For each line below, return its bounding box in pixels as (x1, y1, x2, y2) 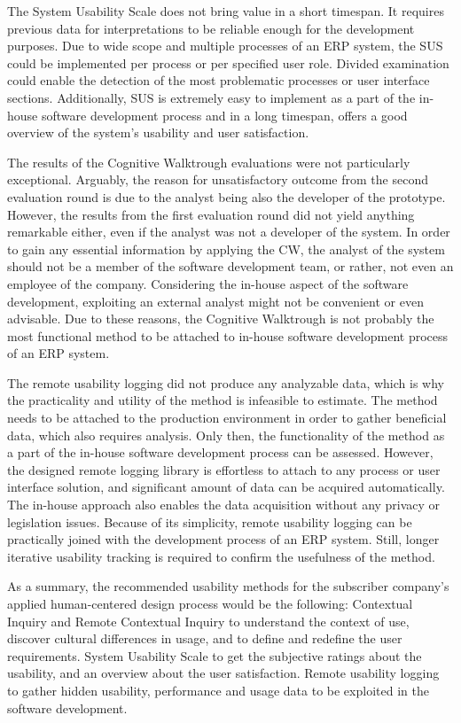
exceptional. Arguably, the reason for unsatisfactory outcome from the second (7, 170, 428, 189)
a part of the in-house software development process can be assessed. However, (7, 443, 434, 462)
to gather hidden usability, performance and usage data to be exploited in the (7, 680, 429, 699)
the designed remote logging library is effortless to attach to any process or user (7, 460, 441, 478)
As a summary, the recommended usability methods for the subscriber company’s (7, 577, 449, 595)
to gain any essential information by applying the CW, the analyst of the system (7, 239, 445, 258)
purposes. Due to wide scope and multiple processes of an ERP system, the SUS (7, 36, 443, 55)
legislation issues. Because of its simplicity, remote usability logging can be (7, 512, 412, 531)
